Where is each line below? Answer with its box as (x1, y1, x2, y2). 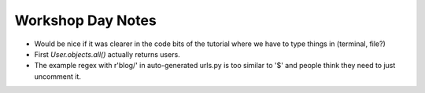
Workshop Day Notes (14, 12, 157, 29)
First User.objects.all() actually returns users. (34, 49, 180, 59)
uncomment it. (34, 71, 82, 81)
